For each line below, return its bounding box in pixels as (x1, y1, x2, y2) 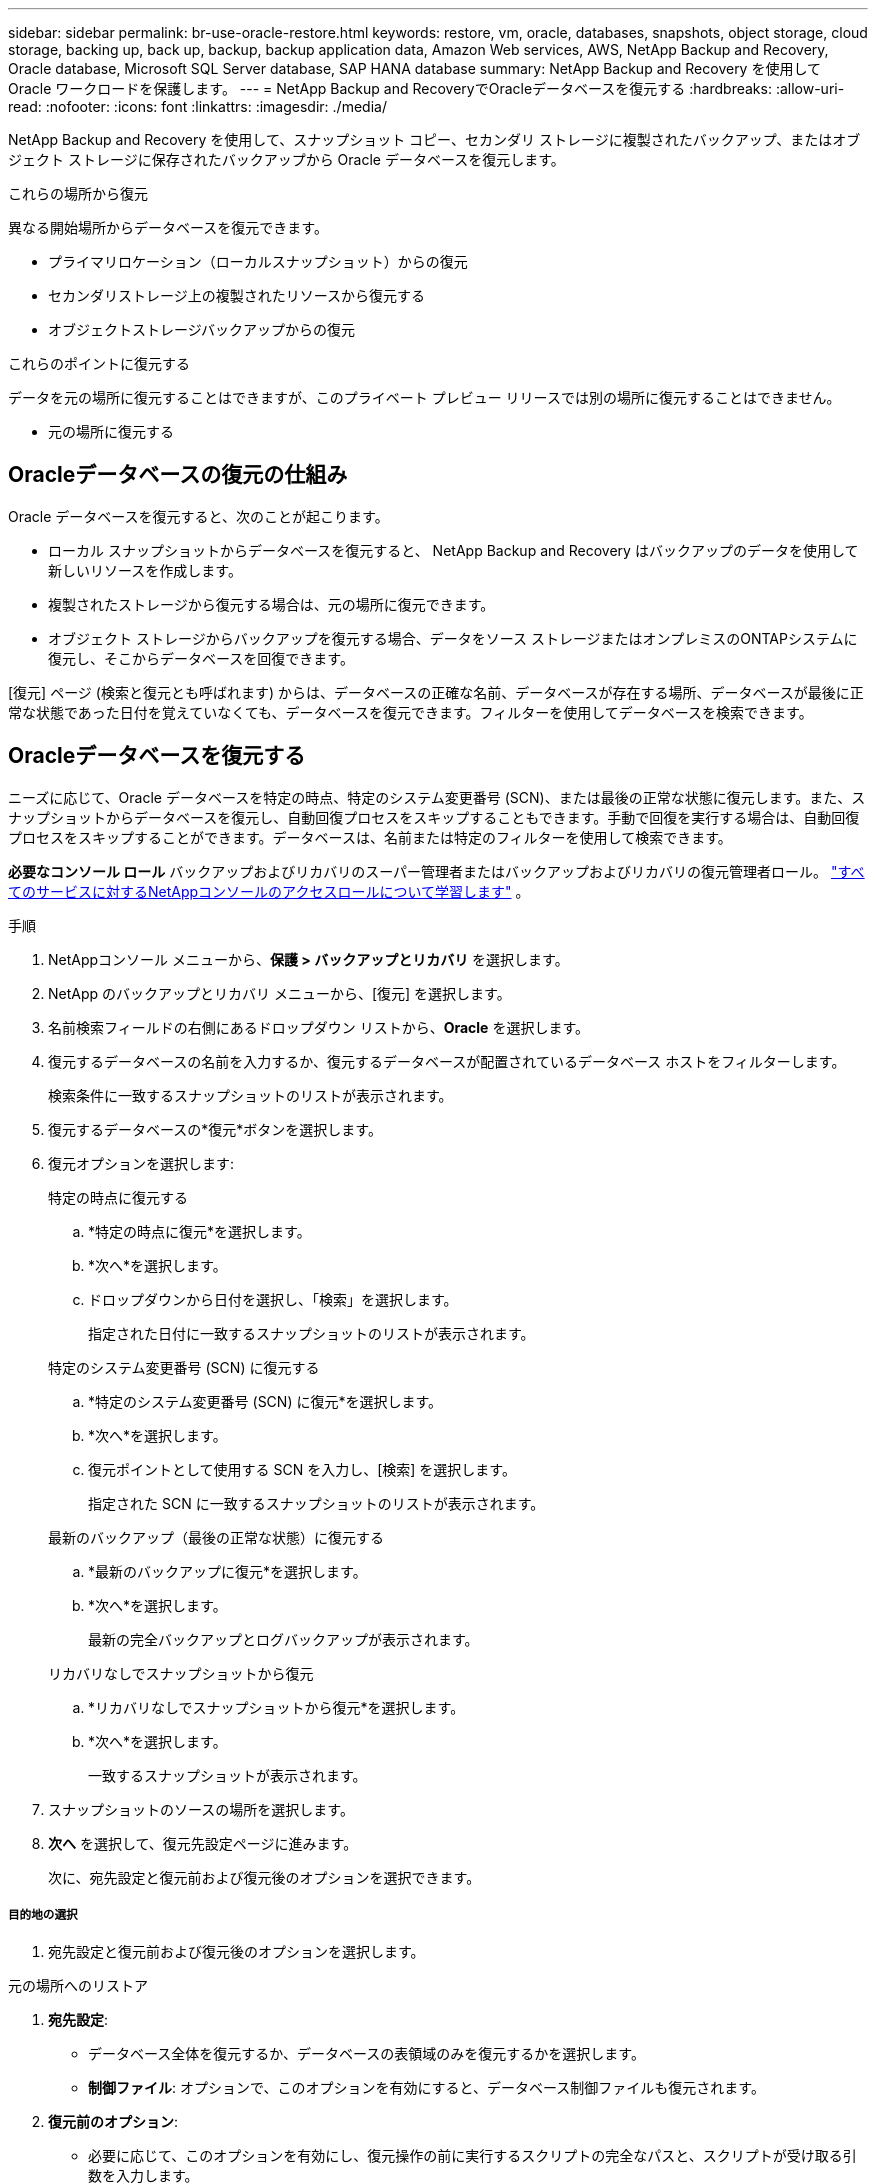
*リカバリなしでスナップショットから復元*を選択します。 (88, 1698, 465, 1716)
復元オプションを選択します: (48, 1154, 235, 1172)
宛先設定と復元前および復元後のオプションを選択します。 (48, 1943, 425, 1961)
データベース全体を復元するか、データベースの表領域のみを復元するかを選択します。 (88, 2045, 645, 2063)
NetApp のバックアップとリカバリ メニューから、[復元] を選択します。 (48, 984, 511, 1002)
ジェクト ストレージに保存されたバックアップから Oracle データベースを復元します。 (8, 151, 565, 168)
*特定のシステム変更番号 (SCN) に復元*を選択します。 (88, 1392, 443, 1410)
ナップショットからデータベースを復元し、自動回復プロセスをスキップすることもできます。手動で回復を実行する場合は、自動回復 (8, 808, 860, 826)
